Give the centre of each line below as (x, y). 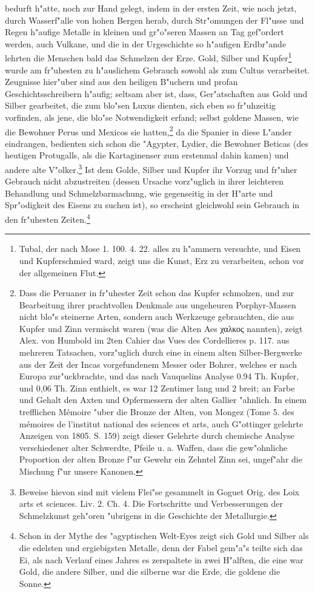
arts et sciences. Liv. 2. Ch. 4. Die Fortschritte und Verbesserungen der (151, 503)
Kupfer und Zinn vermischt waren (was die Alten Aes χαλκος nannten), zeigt (161, 328)
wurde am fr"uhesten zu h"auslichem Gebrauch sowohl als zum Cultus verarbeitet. (157, 69)
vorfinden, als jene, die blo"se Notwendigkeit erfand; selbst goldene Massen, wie (152, 117)
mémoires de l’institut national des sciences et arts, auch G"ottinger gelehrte (161, 423)
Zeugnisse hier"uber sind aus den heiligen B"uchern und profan (121, 82)
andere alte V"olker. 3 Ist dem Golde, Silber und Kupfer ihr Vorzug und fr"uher (151, 168)
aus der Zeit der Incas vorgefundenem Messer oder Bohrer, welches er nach (158, 364)
